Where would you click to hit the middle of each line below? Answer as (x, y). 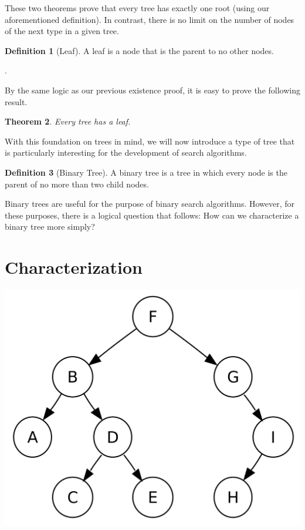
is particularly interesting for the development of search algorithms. (126, 152)
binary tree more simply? (50, 227)
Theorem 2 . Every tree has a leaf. (68, 121)
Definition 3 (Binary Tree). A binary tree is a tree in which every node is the (146, 172)
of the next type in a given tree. (62, 31)
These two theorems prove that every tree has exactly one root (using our (137, 8)
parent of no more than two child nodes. (77, 184)
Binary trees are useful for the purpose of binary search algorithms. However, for (150, 204)
